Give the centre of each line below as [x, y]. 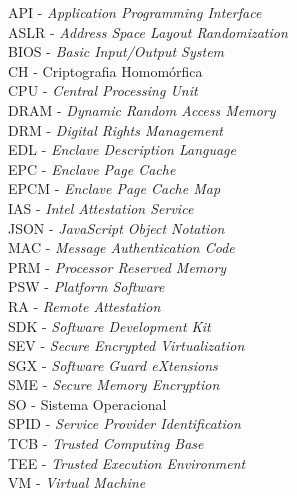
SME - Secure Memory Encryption [114, 384]
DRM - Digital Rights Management [115, 129]
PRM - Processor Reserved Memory [117, 266]
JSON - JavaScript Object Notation [116, 227]
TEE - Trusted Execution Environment [127, 462]
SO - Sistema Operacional [87, 403]
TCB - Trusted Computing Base [106, 443]
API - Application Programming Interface [135, 12]
